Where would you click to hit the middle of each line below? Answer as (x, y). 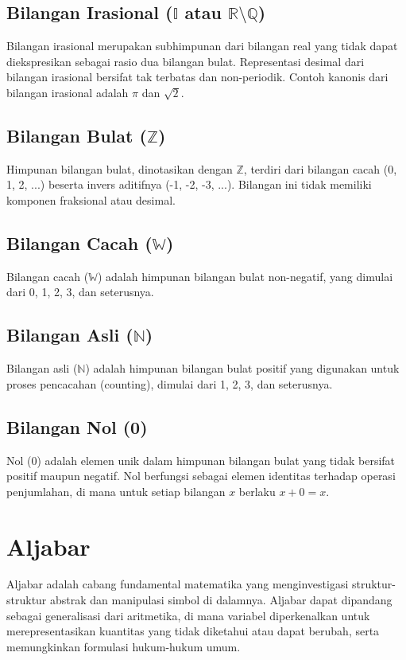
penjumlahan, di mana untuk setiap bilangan (116, 491)
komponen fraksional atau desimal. (91, 199)
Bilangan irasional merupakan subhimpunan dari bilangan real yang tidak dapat (202, 46)
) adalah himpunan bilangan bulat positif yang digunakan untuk (242, 368)
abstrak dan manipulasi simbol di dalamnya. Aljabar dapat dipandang (221, 600)
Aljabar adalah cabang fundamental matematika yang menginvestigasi (178, 584)
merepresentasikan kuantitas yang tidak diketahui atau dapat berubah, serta (193, 631)
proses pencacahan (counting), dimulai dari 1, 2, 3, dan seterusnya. (170, 383)
